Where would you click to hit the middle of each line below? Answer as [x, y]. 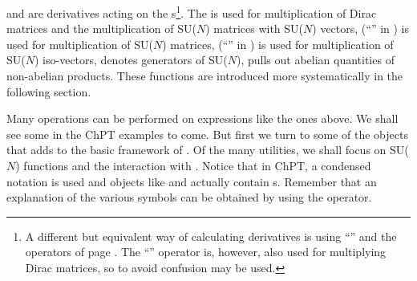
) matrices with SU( [255, 29]
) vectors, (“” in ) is [361, 29]
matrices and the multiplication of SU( [101, 29]
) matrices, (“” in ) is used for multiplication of [278, 44]
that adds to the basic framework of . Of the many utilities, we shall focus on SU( [208, 150]
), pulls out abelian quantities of [315, 60]
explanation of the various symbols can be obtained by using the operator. [189, 197]
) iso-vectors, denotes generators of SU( [131, 60]
